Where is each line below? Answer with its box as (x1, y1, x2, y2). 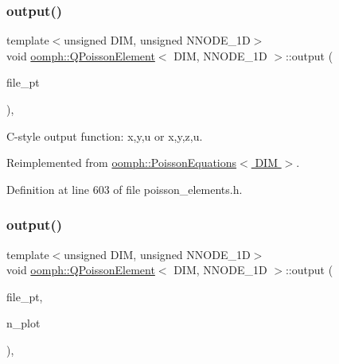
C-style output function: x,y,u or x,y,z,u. (6, 127, 203, 144)
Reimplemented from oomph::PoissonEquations (6, 154, 237, 171)
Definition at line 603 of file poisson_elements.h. (6, 180, 243, 197)
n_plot (6, 315, 41, 331)
